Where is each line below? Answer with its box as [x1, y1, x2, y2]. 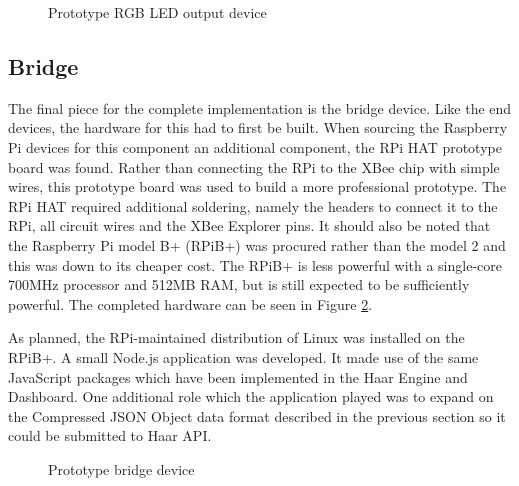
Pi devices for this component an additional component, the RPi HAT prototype [8, 136, 502, 157]
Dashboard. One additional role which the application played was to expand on [8, 386, 494, 407]
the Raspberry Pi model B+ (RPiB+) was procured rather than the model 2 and [8, 234, 506, 255]
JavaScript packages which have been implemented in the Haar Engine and [8, 366, 468, 387]
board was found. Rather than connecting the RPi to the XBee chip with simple [8, 156, 500, 177]
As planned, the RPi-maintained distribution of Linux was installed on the [8, 327, 465, 348]
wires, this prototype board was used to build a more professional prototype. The [8, 176, 507, 197]
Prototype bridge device [48, 458, 195, 479]
